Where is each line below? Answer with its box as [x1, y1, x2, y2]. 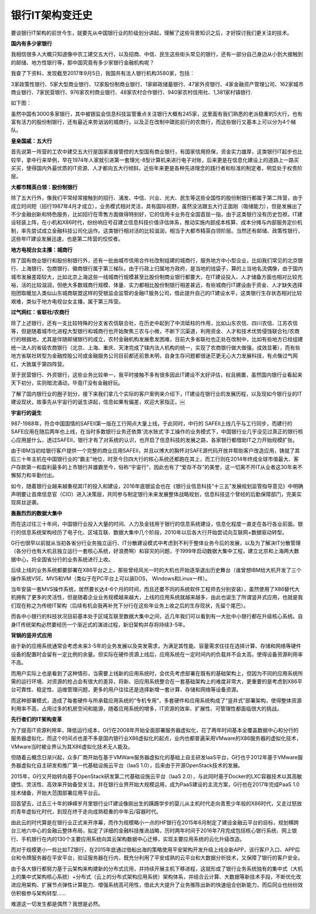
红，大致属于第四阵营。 [11, 361, 67, 368]
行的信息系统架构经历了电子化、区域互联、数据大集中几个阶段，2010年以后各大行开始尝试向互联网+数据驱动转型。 [11, 528, 288, 536]
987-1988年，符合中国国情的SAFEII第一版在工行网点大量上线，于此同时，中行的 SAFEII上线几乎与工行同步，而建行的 [11, 420, 293, 427]
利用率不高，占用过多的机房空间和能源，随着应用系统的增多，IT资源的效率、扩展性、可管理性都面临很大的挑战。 [11, 705, 282, 712]
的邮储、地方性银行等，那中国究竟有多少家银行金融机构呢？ [11, 59, 154, 66]
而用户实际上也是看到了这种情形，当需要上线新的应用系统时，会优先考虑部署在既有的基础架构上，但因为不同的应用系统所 [11, 670, 303, 677]
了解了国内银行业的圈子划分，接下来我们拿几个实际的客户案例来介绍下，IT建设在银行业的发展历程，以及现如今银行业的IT [11, 390, 303, 397]
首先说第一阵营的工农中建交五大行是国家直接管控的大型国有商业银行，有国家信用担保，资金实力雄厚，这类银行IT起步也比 [11, 148, 303, 155]
